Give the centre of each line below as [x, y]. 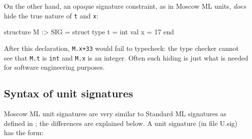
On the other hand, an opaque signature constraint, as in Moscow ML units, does [125, 6]
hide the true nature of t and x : [51, 15]
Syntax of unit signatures [69, 93]
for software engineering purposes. [54, 67]
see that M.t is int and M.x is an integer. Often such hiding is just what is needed [126, 57]
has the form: [24, 132]
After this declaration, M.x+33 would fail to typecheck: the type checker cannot [121, 48]
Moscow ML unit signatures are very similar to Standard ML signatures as [115, 113]
